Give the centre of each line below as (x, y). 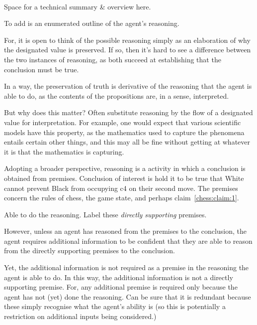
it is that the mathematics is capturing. (64, 151)
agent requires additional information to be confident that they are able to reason (128, 241)
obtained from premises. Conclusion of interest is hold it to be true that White (124, 178)
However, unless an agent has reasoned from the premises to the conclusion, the (125, 231)
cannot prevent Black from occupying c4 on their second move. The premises (121, 188)
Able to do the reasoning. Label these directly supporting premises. (105, 214)
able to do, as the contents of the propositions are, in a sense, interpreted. (117, 95)
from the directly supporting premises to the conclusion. (89, 250)
